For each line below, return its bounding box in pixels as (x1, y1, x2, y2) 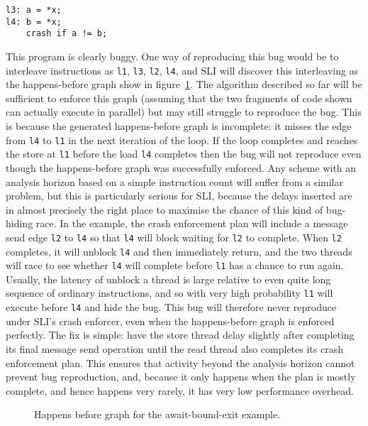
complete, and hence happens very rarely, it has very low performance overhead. (6, 383, 354, 398)
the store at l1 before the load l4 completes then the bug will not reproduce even (6, 146, 362, 161)
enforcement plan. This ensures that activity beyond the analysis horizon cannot (6, 355, 355, 370)
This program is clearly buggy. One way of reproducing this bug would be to (6, 48, 339, 63)
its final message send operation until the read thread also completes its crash (6, 341, 343, 356)
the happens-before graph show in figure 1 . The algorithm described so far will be (6, 77, 362, 92)
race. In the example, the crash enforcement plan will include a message (35, 216, 348, 231)
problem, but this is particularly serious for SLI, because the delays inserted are (6, 188, 352, 203)
